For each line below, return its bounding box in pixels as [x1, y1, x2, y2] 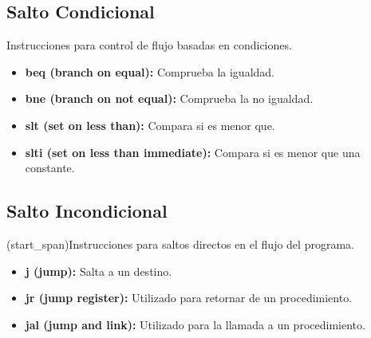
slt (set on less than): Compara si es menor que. [25, 116, 275, 133]
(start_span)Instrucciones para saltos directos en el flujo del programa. [6, 235, 354, 252]
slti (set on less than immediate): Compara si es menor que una [25, 143, 361, 160]
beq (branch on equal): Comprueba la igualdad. [25, 63, 274, 80]
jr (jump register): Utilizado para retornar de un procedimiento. [25, 289, 353, 306]
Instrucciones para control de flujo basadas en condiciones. [6, 37, 292, 53]
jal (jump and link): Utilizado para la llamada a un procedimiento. [25, 316, 365, 332]
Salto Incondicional [6, 198, 168, 223]
